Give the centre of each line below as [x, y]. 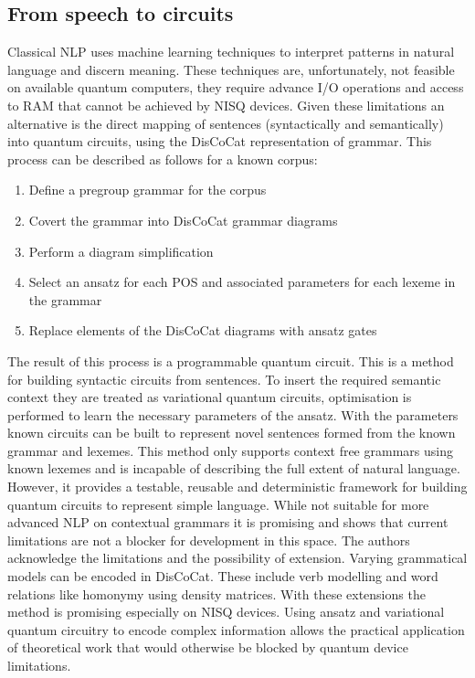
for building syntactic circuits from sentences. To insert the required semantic [224, 379]
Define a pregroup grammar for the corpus [148, 190]
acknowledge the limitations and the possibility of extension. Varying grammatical [237, 558]
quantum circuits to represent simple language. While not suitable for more [218, 504]
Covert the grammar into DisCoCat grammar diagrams [183, 220]
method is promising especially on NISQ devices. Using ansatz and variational [226, 612]
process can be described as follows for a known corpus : [163, 159]
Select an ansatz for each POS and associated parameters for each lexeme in [242, 282]
